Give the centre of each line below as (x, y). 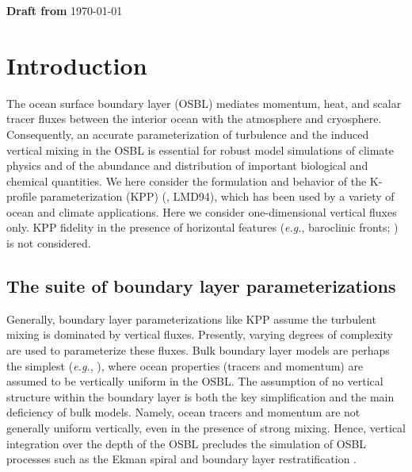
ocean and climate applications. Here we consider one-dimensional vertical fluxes (202, 211)
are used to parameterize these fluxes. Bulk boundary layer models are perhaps (198, 350)
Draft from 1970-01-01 (65, 10)
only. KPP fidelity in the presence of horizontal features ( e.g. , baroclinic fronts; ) (202, 227)
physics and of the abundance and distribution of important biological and (187, 165)
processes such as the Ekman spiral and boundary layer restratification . (181, 459)
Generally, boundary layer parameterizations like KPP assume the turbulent (191, 319)
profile (22, 196)
